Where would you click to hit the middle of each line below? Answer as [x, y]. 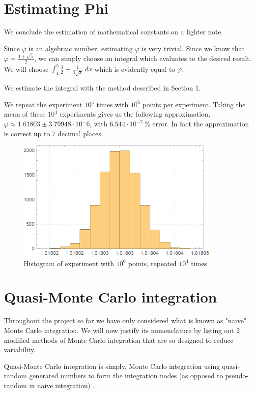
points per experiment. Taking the [194, 104]
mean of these [25, 114]
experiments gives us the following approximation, [135, 114]
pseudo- [237, 376]
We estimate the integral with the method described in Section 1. [102, 88]
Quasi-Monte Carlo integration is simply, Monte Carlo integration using [112, 366]
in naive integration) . [62, 385]
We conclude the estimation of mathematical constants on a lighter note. [113, 32]
